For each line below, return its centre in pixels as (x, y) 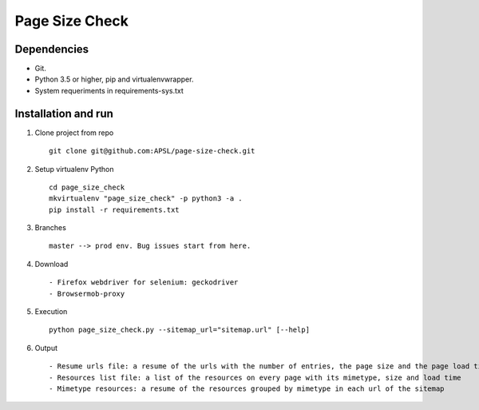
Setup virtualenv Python (74, 169)
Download (51, 264)
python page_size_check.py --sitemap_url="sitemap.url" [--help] (180, 330)
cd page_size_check (87, 187)
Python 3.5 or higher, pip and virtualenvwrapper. (114, 79)
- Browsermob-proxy (87, 293)
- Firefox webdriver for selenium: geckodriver (144, 283)
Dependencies (52, 49)
